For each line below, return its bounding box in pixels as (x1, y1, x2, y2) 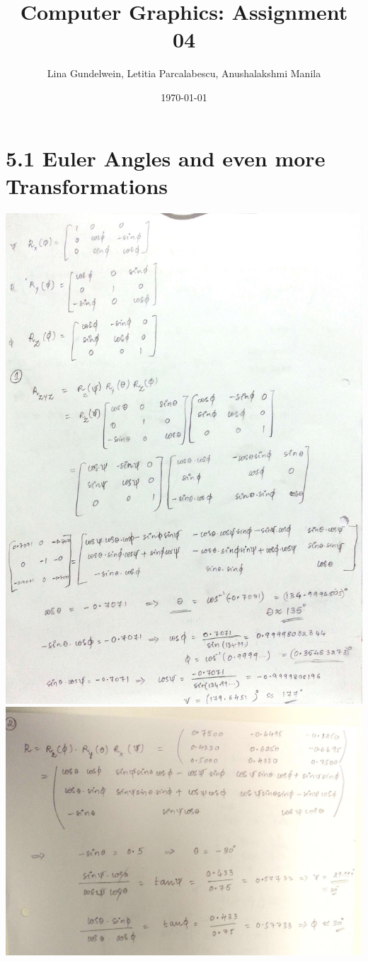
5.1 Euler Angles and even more (6, 143, 326, 172)
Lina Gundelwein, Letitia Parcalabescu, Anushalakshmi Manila (47, 66, 321, 81)
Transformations (6, 171, 168, 200)
